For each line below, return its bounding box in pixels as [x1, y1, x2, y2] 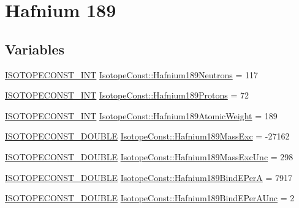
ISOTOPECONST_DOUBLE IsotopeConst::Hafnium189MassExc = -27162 [5, 130, 290, 143]
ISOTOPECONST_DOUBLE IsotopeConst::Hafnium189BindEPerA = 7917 [5, 171, 293, 184]
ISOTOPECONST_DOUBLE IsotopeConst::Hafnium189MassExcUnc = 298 [5, 150, 293, 163]
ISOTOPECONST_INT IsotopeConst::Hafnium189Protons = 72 [5, 89, 249, 102]
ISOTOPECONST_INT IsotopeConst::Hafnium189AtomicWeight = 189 [5, 109, 278, 122]
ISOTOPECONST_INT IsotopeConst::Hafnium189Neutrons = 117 [5, 68, 258, 81]
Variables [5, 39, 65, 58]
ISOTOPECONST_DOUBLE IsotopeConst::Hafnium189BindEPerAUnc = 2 [5, 191, 295, 204]
